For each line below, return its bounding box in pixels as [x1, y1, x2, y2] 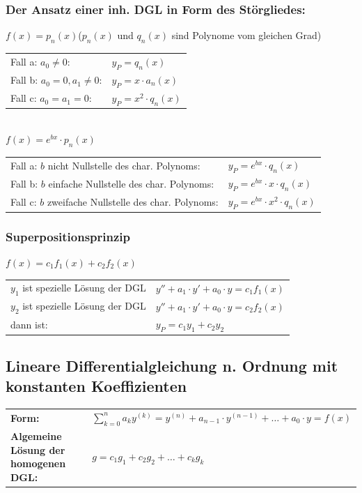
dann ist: [10, 317, 48, 331]
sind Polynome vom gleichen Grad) [171, 28, 322, 43]
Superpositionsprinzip [6, 227, 131, 245]
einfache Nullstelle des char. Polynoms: [48, 176, 214, 190]
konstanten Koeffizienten [6, 375, 187, 397]
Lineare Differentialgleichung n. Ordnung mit [6, 355, 338, 377]
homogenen [10, 456, 66, 471]
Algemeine [10, 429, 62, 443]
